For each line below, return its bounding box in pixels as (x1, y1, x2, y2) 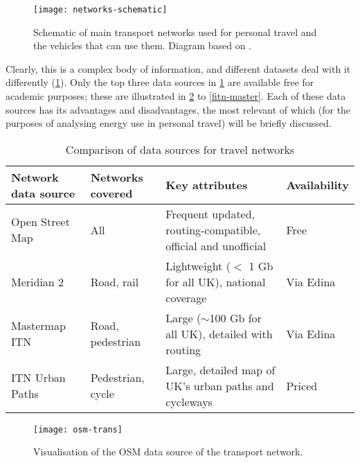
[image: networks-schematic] (33, 5, 168, 15)
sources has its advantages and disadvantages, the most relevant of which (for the (6, 102, 351, 116)
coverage (165, 289, 207, 306)
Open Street (11, 213, 70, 230)
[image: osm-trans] (33, 424, 123, 435)
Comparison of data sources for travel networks (65, 141, 295, 157)
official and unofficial (165, 237, 267, 254)
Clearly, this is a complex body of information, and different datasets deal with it (6, 61, 351, 76)
